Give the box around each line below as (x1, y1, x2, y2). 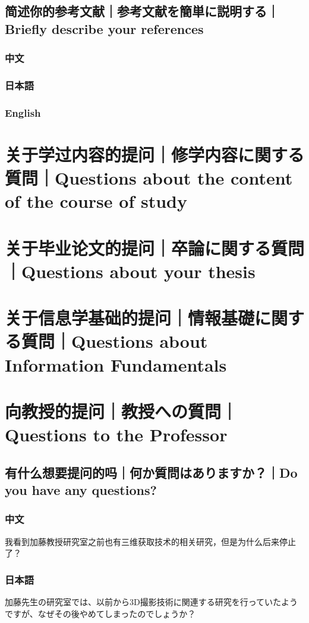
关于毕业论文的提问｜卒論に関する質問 (5, 235, 305, 260)
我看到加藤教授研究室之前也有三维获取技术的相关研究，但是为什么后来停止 (5, 535, 296, 547)
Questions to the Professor (5, 422, 228, 447)
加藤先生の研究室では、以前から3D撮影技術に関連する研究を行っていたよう (5, 596, 298, 608)
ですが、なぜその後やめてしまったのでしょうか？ (5, 607, 196, 619)
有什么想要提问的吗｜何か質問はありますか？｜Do (5, 463, 298, 481)
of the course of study (5, 189, 187, 213)
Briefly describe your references (5, 19, 204, 38)
